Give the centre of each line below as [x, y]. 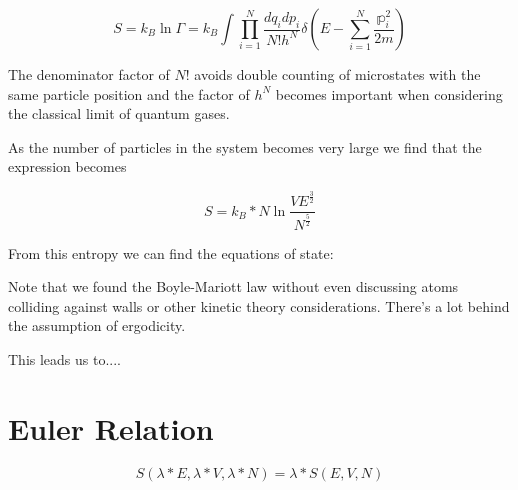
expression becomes [67, 166]
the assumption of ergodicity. [97, 325]
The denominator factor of [89, 74]
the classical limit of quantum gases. [119, 113]
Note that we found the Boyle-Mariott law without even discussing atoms [233, 286]
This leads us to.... [65, 358]
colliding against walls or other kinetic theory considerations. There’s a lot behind [259, 305]
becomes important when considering [389, 93]
